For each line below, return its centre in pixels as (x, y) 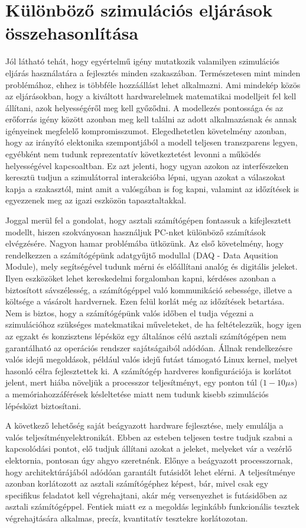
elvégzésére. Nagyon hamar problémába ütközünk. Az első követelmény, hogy (144, 243)
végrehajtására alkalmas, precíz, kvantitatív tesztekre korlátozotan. (127, 518)
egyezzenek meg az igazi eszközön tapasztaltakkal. (96, 200)
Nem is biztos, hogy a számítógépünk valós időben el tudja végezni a (130, 312)
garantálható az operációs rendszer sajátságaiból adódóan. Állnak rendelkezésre (149, 347)
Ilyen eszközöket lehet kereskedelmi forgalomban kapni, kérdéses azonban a (141, 278)
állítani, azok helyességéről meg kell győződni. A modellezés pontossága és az (144, 107)
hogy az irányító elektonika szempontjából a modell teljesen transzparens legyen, (152, 142)
